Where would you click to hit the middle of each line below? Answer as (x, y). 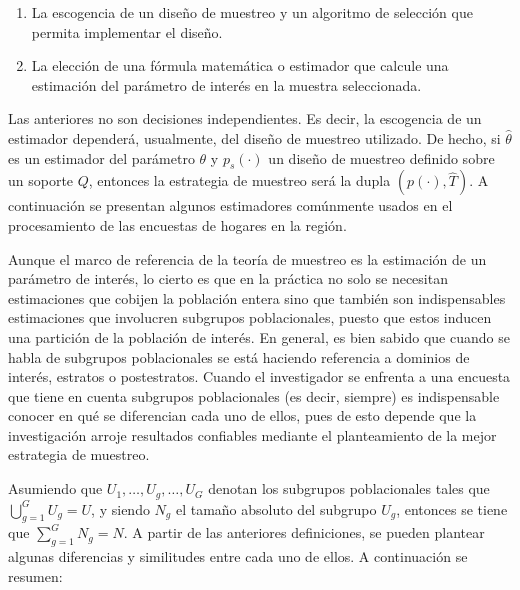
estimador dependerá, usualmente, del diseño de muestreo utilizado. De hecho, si (254, 137)
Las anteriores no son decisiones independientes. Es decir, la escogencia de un (245, 118)
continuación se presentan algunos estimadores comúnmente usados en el (230, 205)
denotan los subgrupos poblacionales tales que (349, 488)
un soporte (41, 180)
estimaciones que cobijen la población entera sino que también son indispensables (257, 297)
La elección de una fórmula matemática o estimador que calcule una (240, 65)
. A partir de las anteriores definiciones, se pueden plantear (304, 532)
